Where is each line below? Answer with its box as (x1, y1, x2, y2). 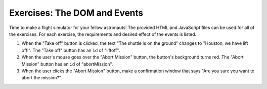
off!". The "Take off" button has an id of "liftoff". (21, 47, 120, 53)
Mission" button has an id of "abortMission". (21, 61, 113, 67)
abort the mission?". (21, 75, 62, 81)
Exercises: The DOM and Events (9, 7, 143, 18)
